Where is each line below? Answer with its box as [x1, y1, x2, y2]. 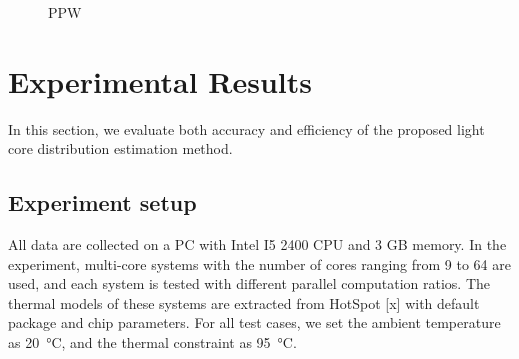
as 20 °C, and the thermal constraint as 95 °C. [8, 332, 297, 353]
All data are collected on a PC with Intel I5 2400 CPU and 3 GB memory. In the [8, 234, 507, 255]
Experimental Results [8, 60, 312, 101]
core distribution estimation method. [8, 138, 233, 159]
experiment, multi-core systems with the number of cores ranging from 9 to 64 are [8, 253, 511, 274]
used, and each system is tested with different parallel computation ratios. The [8, 273, 490, 294]
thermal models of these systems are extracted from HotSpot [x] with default [8, 292, 480, 313]
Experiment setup [8, 187, 197, 218]
